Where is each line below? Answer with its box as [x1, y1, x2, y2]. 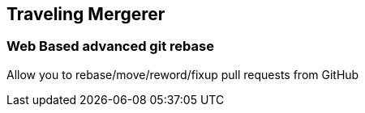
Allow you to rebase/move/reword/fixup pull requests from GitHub [6, 67, 359, 82]
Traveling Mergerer [6, 4, 165, 24]
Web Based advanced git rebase [6, 38, 214, 55]
